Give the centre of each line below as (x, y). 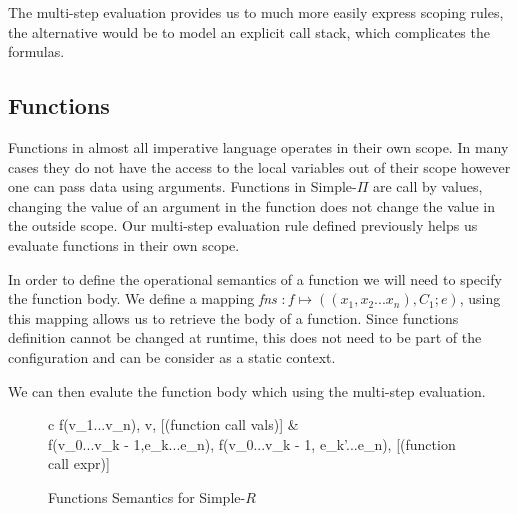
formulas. (36, 51)
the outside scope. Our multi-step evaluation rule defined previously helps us (243, 225)
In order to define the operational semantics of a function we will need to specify (255, 278)
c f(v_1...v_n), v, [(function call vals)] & (173, 424)
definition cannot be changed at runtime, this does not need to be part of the (245, 337)
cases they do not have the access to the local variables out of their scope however (259, 166)
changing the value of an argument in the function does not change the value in (252, 205)
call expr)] (79, 463)
